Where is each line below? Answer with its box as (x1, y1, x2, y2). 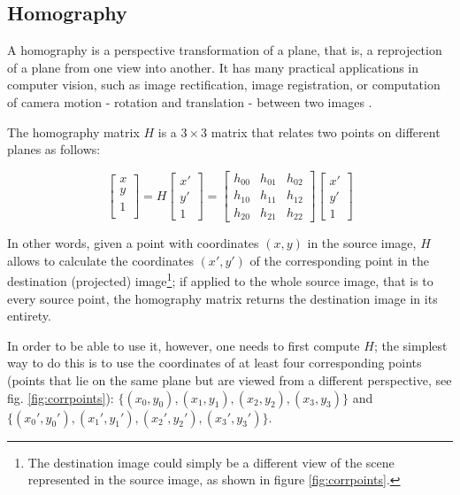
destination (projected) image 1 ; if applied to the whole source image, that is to (7, 269, 433, 290)
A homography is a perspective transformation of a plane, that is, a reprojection (7, 41, 442, 59)
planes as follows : (7, 140, 101, 159)
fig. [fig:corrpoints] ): (7, 388, 114, 406)
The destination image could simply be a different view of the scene (27, 452, 395, 471)
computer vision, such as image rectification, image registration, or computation (7, 75, 441, 94)
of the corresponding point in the (249, 251, 430, 269)
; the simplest (373, 336, 448, 354)
